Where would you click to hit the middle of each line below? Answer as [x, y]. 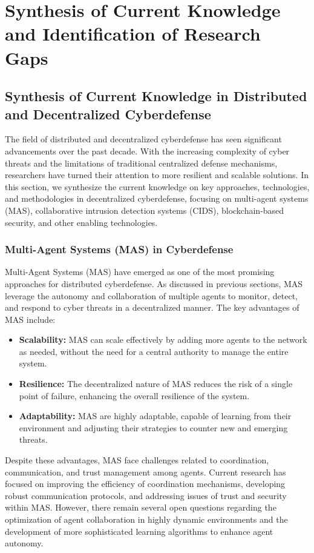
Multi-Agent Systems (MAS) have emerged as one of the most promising [140, 272]
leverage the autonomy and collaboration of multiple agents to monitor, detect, [151, 295]
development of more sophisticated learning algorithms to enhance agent [139, 531]
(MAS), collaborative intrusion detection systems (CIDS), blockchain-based [145, 210]
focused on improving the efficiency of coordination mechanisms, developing [145, 484]
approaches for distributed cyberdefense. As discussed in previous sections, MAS [154, 283]
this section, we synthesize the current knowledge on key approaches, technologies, [157, 186]
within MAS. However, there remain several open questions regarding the [141, 507]
